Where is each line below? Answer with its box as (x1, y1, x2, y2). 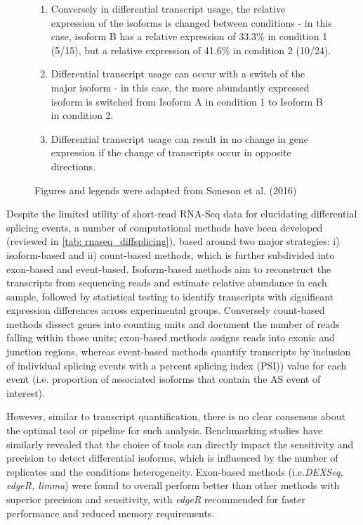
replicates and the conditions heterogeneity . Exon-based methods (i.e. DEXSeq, (6, 464, 343, 479)
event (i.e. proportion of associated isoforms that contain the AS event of (6, 372, 321, 386)
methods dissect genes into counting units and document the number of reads (6, 316, 340, 331)
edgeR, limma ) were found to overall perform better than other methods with (6, 478, 340, 493)
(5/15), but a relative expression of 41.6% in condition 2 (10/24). (51, 42, 331, 57)
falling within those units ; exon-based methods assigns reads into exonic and (6, 330, 335, 345)
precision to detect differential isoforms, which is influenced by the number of (6, 450, 338, 465)
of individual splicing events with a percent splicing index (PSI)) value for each (6, 358, 347, 372)
